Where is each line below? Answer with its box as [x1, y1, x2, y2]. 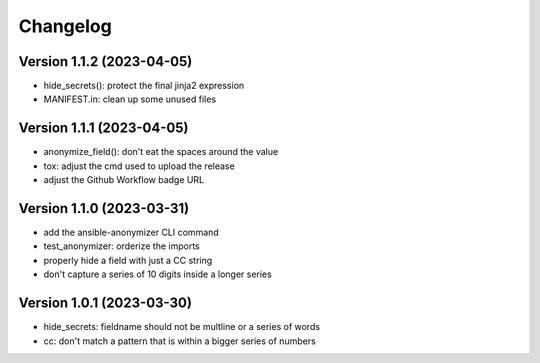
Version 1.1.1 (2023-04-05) [18, 120, 189, 137]
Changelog [18, 15, 112, 37]
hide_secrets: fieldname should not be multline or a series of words [43, 321, 320, 333]
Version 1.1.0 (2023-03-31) [18, 200, 190, 217]
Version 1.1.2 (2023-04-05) [18, 53, 193, 70]
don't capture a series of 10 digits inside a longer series [43, 268, 272, 280]
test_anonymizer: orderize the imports [43, 240, 200, 252]
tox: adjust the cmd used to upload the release [43, 160, 235, 172]
